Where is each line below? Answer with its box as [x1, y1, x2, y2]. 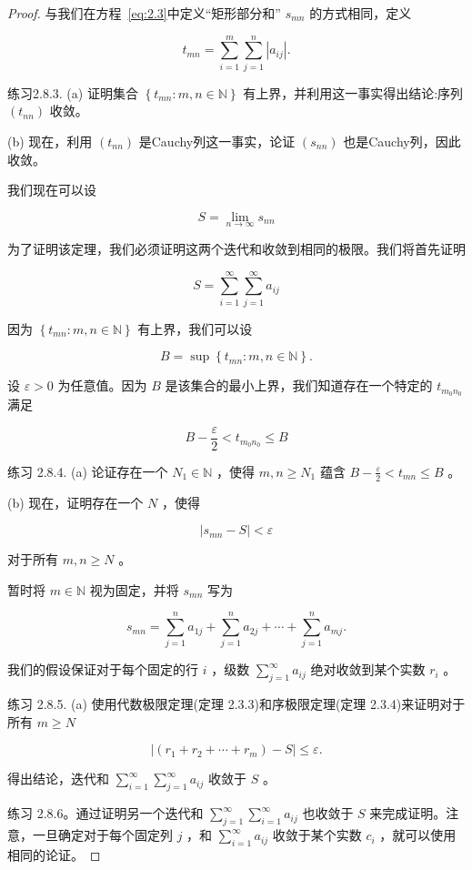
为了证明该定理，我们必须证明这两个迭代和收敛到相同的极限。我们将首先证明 [7, 238, 466, 258]
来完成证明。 [369, 804, 447, 823]
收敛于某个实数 [272, 825, 362, 845]
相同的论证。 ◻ [7, 845, 101, 864]
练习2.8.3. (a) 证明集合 [7, 83, 138, 102]
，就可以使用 [379, 825, 457, 845]
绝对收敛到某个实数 [310, 660, 426, 679]
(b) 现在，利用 [7, 131, 93, 150]
